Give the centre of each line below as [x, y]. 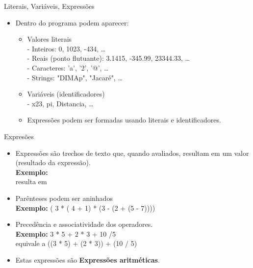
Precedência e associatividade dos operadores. [84, 224]
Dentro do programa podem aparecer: [72, 22]
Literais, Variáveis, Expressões [49, 6]
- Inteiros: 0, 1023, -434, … [66, 48]
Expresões [19, 136]
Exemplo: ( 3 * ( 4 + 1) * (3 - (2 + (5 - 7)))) [85, 207]
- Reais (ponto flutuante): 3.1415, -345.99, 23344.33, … [108, 58]
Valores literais [50, 39]
